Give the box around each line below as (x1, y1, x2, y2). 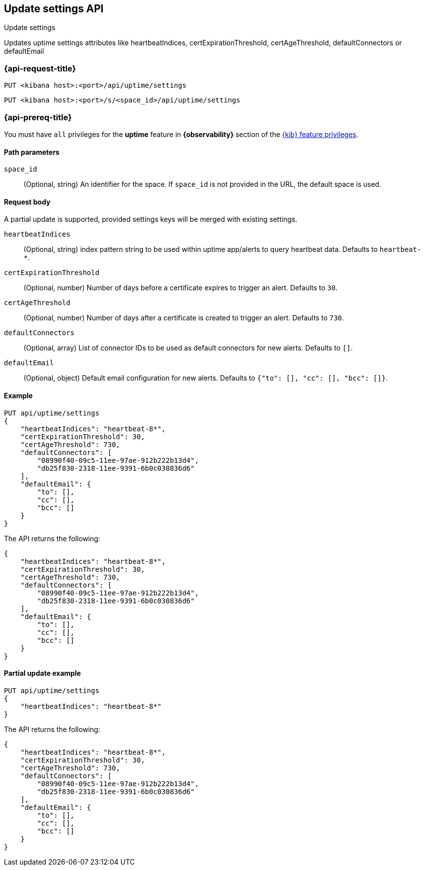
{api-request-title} (4, 63, 76, 73)
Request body (4, 197, 51, 206)
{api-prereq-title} (4, 112, 72, 122)
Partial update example (4, 669, 81, 678)
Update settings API (4, 2, 104, 15)
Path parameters (4, 147, 60, 156)
